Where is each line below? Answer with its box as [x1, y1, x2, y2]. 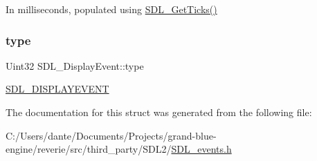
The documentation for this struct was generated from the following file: [6, 105, 312, 119]
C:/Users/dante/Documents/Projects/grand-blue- [6, 128, 217, 142]
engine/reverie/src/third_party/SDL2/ [6, 142, 172, 156]
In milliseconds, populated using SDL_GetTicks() [6, 2, 217, 16]
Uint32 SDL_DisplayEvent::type [6, 58, 144, 73]
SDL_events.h [171, 142, 232, 156]
